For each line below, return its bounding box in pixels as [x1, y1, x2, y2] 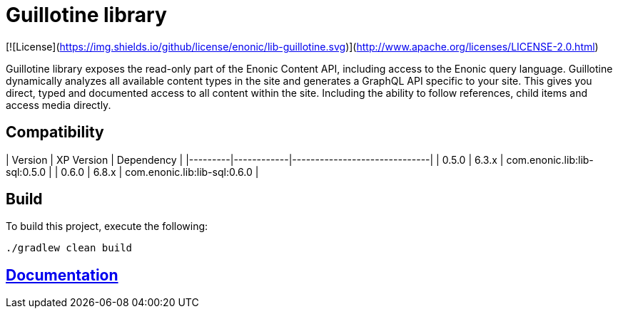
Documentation [6, 266, 118, 284]
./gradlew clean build [6, 242, 133, 254]
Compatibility [6, 123, 104, 142]
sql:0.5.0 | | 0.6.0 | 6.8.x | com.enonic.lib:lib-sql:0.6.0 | [6, 165, 259, 178]
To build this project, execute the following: [6, 220, 208, 233]
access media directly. [6, 98, 111, 111]
